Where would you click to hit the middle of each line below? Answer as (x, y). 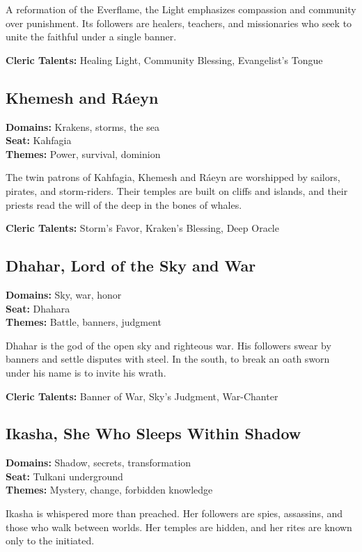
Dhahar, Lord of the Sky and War (131, 266)
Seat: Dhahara (38, 308)
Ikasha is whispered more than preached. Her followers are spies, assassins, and (174, 513)
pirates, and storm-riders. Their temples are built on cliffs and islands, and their (177, 190)
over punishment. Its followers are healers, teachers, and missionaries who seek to (179, 23)
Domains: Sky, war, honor (64, 294)
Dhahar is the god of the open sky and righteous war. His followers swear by (168, 345)
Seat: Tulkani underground (64, 476)
